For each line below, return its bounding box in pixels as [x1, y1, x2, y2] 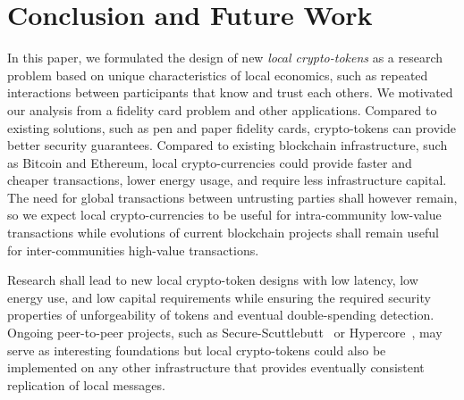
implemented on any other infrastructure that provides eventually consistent [7, 358, 425, 377]
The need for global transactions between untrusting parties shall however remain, [7, 187, 458, 206]
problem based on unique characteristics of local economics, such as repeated [7, 65, 428, 84]
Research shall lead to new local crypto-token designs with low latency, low [7, 271, 418, 289]
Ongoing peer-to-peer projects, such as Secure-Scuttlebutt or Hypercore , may [7, 323, 443, 342]
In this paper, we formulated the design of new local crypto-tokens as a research [7, 48, 443, 67]
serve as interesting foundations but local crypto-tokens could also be [7, 340, 386, 359]
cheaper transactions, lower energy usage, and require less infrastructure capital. [7, 171, 447, 189]
